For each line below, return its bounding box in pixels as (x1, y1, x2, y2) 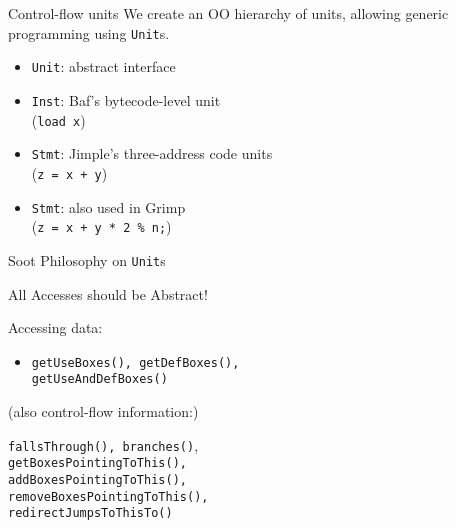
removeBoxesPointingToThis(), (8, 489, 209, 504)
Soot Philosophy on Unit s (8, 249, 166, 270)
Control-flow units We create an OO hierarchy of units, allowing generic (8, 3, 449, 23)
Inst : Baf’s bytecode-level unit (31, 89, 221, 110)
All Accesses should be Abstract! (8, 283, 208, 304)
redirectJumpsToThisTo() (8, 506, 173, 521)
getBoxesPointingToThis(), (8, 456, 187, 471)
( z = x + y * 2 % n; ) (31, 216, 172, 237)
